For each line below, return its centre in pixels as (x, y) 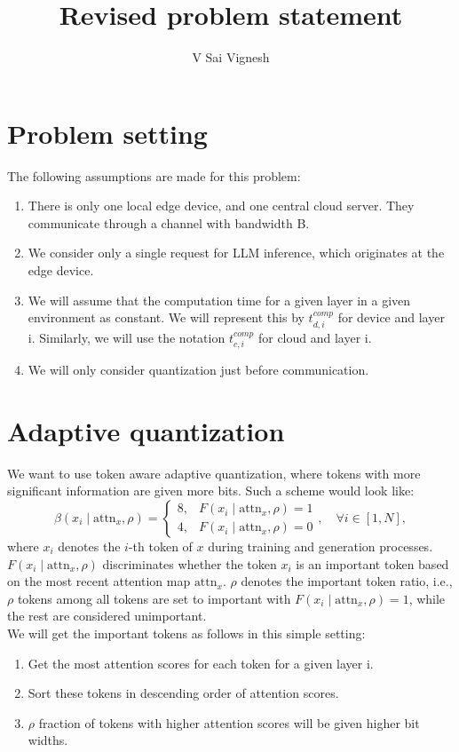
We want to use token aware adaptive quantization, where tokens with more (214, 473)
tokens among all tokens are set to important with (154, 598)
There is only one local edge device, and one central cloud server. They (221, 206)
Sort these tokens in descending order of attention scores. (183, 693)
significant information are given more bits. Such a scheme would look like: (211, 491)
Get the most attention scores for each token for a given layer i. (201, 663)
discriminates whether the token (190, 563)
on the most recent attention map (99, 581)
